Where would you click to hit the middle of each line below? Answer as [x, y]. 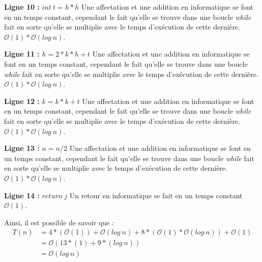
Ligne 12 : [22, 101]
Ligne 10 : [22, 7]
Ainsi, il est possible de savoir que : [59, 222]
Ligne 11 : [22, 54]
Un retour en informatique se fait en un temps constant [156, 195]
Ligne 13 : [22, 148]
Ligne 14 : [22, 195]
